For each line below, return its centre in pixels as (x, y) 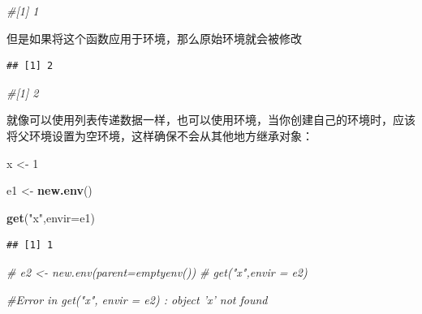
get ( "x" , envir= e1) (51, 217)
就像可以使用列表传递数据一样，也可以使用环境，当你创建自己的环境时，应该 (211, 120)
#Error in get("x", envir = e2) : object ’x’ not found (137, 299)
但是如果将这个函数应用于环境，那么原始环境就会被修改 (154, 38)
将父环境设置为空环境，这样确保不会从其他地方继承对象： (160, 135)
